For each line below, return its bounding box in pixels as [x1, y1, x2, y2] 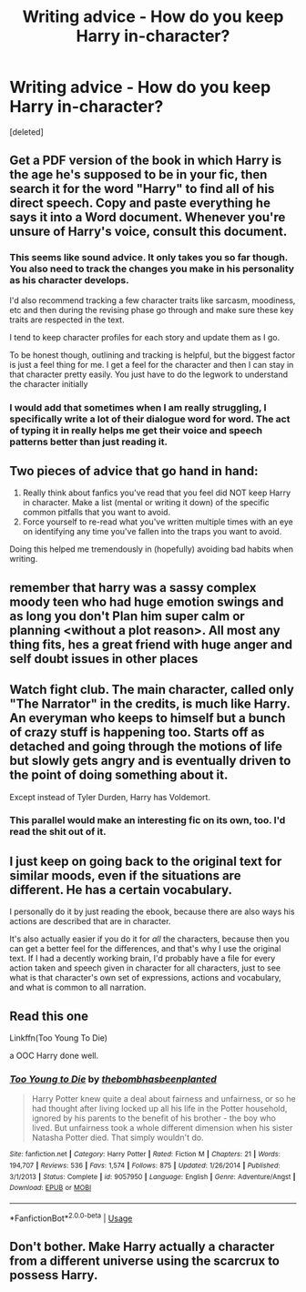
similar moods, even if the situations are [9, 868, 241, 883]
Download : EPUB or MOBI [9, 1184, 92, 1193]
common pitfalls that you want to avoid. [22, 507, 171, 518]
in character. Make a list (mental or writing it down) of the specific [22, 497, 270, 508]
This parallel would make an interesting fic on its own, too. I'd [9, 814, 286, 827]
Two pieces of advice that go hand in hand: [9, 463, 259, 479]
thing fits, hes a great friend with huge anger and [9, 636, 293, 652]
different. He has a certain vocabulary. [9, 881, 233, 898]
